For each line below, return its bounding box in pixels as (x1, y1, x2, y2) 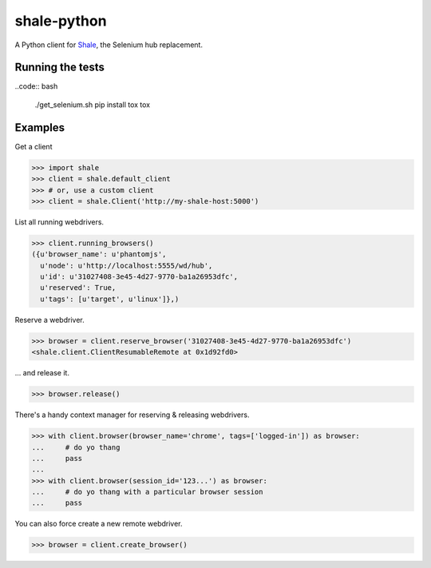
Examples (14, 121, 65, 134)
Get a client (14, 141, 53, 151)
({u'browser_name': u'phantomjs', (31, 250, 167, 259)
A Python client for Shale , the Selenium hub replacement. (14, 40, 204, 50)
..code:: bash (14, 81, 58, 91)
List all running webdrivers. (14, 216, 104, 227)
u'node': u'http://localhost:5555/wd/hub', (40, 260, 213, 270)
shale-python (14, 12, 107, 30)
